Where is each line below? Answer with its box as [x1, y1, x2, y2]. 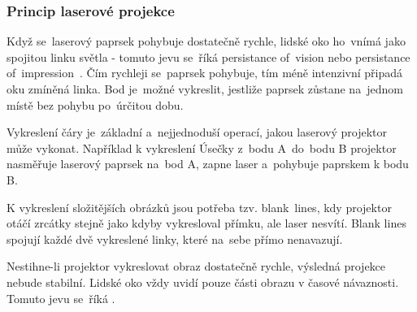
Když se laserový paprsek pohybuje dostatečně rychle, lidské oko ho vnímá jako [7, 32, 406, 50]
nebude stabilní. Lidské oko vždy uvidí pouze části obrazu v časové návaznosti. [7, 273, 399, 290]
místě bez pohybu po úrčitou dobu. [7, 96, 184, 113]
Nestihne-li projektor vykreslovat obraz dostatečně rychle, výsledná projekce [7, 258, 386, 275]
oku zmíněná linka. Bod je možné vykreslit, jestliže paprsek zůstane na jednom [7, 80, 403, 97]
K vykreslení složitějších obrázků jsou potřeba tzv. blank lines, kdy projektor [7, 198, 392, 215]
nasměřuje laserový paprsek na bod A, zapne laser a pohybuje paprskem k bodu [7, 155, 409, 172]
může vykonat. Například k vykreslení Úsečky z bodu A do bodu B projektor [7, 139, 397, 156]
